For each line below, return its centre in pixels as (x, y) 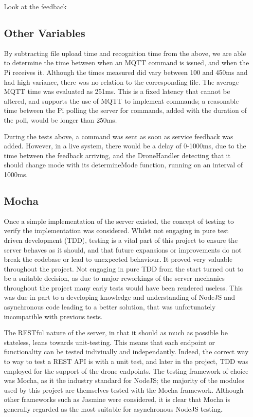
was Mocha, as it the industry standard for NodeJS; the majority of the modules (124, 380)
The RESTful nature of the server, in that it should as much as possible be (116, 333)
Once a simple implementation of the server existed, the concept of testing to (119, 221)
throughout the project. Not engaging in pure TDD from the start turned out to (124, 268)
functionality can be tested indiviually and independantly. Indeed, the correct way (126, 352)
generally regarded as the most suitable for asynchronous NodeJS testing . (113, 409)
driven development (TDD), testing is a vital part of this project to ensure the (121, 240)
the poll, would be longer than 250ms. (61, 119)
